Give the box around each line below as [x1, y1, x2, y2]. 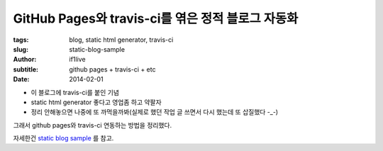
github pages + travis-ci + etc [69, 65, 156, 74]
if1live [69, 55, 86, 64]
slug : [13, 45, 28, 53]
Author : [13, 55, 37, 64]
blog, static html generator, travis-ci [69, 35, 174, 44]
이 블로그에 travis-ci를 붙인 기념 [30, 88, 120, 96]
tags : [13, 35, 29, 44]
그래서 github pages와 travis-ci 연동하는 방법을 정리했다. [13, 121, 172, 129]
